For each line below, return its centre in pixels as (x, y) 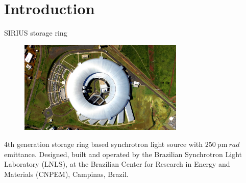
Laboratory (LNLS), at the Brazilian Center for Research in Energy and (117, 164)
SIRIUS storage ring (36, 33)
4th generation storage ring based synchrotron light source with (104, 144)
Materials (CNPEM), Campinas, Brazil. (66, 174)
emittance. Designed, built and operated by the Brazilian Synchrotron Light (123, 154)
